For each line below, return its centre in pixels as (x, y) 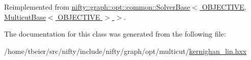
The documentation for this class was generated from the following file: (115, 34)
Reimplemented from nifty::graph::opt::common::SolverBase (97, 7)
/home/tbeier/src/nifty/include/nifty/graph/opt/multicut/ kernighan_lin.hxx (125, 51)
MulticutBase (25, 17)
